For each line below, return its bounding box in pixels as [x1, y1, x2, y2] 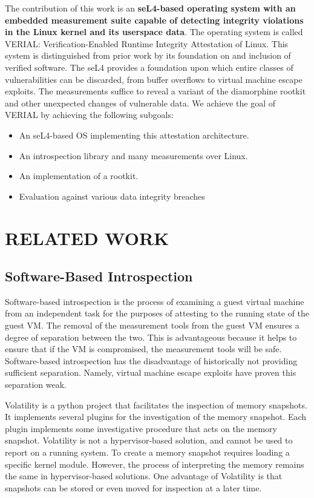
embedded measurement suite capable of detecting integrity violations [5, 13, 304, 26]
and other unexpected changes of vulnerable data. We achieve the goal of [5, 96, 275, 109]
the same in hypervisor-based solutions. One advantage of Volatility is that [5, 470, 283, 482]
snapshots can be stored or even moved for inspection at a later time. [5, 481, 262, 494]
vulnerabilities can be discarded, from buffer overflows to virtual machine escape [5, 73, 303, 85]
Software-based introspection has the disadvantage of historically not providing [5, 354, 298, 367]
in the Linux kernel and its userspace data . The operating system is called [5, 25, 303, 38]
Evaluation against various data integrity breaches [19, 189, 205, 202]
